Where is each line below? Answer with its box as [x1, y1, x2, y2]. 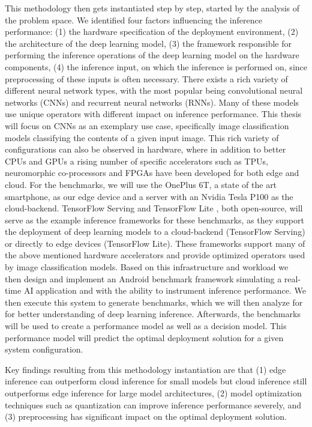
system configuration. [5, 343, 83, 356]
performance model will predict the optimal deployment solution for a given [5, 331, 284, 344]
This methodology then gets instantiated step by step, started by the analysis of [5, 2, 300, 14]
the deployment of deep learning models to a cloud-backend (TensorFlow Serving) [5, 225, 305, 238]
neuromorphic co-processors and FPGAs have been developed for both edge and [5, 166, 299, 179]
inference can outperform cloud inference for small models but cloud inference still [5, 375, 307, 387]
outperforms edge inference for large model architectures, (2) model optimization [5, 387, 302, 399]
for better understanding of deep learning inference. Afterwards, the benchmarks [5, 307, 301, 320]
